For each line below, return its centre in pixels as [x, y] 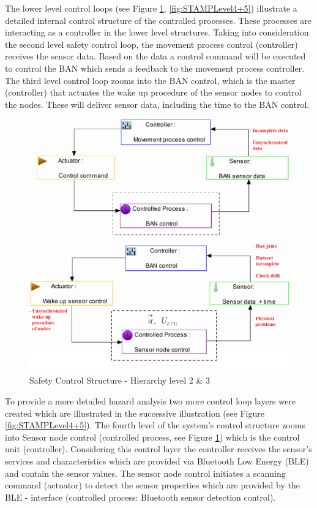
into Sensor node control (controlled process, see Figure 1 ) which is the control [152, 437]
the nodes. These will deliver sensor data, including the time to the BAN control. [157, 104]
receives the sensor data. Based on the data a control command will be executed [155, 56]
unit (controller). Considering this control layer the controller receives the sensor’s [158, 449]
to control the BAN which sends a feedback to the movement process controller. [155, 68]
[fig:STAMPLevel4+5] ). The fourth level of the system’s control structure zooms [155, 425]
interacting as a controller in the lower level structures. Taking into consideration [157, 32]
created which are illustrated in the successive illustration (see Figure [135, 413]
